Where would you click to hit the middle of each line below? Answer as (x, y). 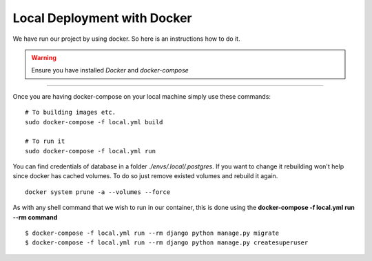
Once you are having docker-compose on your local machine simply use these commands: (142, 96)
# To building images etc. (71, 113)
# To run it (45, 141)
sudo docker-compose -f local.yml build (94, 122)
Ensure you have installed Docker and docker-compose (110, 70)
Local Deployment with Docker (102, 18)
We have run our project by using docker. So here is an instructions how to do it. (126, 39)
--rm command (35, 217)
